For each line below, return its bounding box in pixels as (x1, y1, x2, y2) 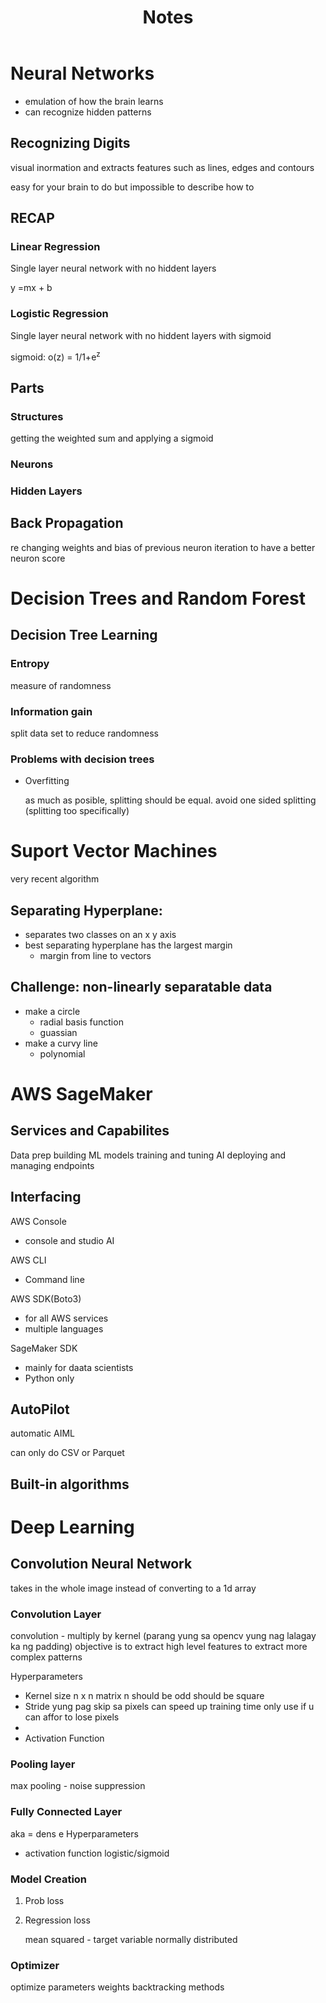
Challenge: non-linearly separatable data (10, 979, 273, 996)
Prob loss (24, 1894, 65, 1906)
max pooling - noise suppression (10, 1780, 146, 1792)
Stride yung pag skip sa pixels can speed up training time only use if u (24, 1701, 315, 1713)
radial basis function (39, 1016, 124, 1028)
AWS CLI (10, 1254, 47, 1266)
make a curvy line (24, 1037, 98, 1049)
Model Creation (10, 1872, 88, 1886)
